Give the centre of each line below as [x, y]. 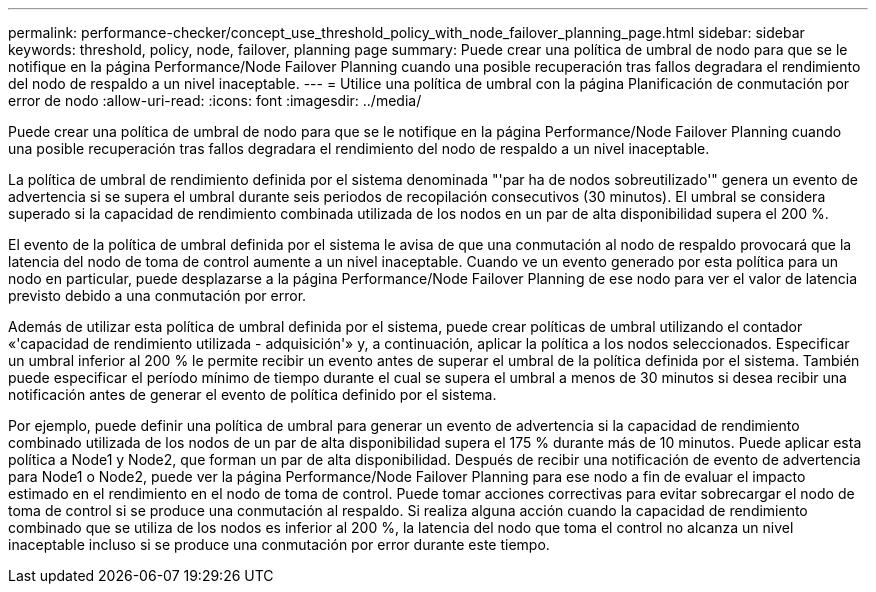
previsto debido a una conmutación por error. [157, 295]
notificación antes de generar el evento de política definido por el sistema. [252, 394]
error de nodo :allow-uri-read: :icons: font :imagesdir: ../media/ [215, 100]
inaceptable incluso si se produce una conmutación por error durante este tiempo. [279, 544]
